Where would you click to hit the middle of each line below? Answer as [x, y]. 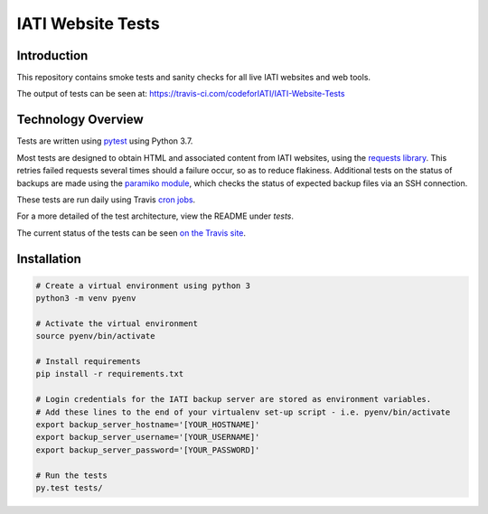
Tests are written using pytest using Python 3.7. [105, 141]
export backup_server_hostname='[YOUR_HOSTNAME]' [148, 425]
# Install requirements [89, 362]
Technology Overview [80, 120]
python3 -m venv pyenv [86, 299]
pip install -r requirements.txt [110, 374]
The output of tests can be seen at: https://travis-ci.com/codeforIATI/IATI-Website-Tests [181, 94]
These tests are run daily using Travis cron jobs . [106, 200]
